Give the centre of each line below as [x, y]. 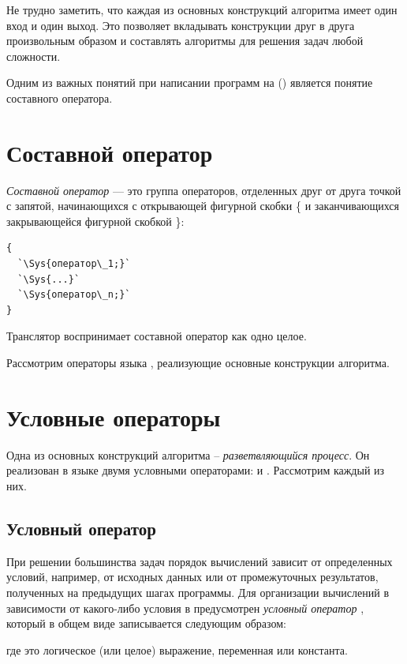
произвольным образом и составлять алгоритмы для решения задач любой [185, 41]
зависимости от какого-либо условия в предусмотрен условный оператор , [185, 608]
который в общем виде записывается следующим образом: [146, 623]
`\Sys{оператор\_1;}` [74, 264]
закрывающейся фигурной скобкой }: [95, 221]
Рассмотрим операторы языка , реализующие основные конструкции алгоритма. [198, 363]
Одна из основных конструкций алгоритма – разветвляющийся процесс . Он [188, 454]
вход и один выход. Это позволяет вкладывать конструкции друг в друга [181, 25]
